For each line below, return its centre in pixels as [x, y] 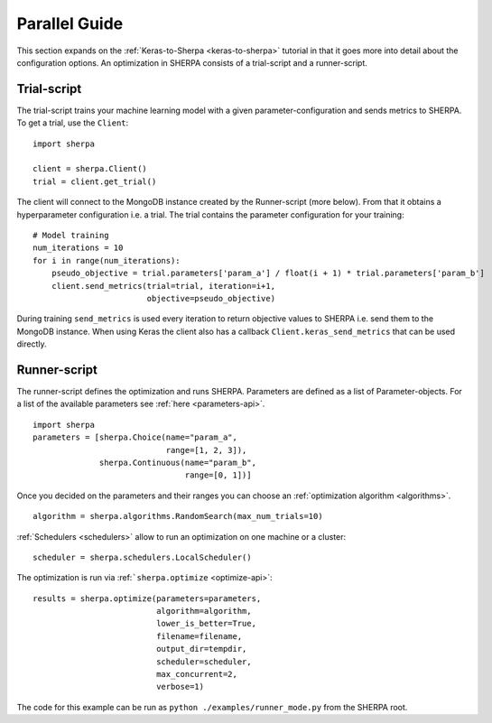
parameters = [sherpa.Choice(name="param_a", [135, 437]
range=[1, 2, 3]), [206, 450]
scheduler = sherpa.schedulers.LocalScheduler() [142, 557]
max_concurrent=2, [197, 674]
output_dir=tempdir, [202, 649]
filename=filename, [200, 636]
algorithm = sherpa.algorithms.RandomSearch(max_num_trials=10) [178, 516]
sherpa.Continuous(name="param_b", [178, 462]
